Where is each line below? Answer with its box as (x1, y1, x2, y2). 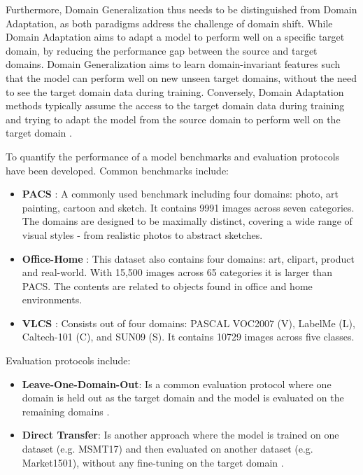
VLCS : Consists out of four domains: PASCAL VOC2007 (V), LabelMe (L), (22, 315, 355, 330)
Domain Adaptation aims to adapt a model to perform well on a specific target (6, 29, 345, 44)
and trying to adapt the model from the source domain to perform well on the (6, 111, 341, 126)
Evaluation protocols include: (6, 353, 131, 368)
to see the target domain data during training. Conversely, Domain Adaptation (6, 84, 344, 99)
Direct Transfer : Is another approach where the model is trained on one (22, 427, 339, 442)
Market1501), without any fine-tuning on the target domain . (22, 455, 284, 469)
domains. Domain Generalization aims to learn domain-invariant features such (6, 57, 341, 71)
